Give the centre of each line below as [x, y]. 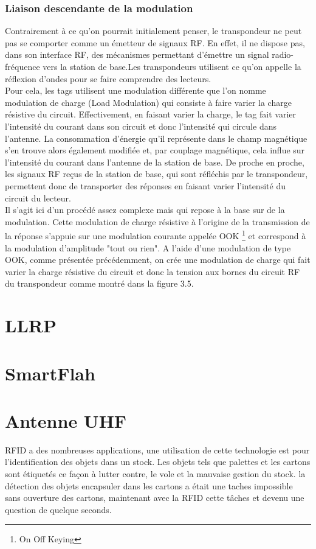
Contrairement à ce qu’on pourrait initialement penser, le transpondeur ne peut [153, 31]
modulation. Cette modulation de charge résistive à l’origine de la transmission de [157, 221]
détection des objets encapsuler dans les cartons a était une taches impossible [149, 485]
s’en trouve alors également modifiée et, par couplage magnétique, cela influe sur [155, 150]
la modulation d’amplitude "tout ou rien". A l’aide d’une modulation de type [148, 247]
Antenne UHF [66, 420]
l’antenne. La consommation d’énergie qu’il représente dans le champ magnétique [156, 138]
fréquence [22, 66]
